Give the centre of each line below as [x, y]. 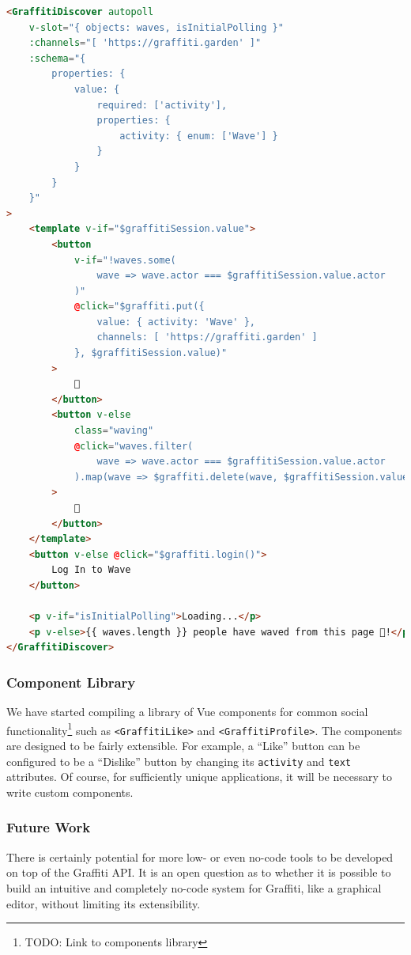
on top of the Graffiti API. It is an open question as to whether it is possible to [199, 872]
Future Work [49, 827]
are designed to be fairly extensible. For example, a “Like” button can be [183, 746]
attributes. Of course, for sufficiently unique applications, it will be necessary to [199, 777]
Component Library [71, 682]
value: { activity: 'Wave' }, [176, 322]
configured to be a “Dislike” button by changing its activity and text [179, 761]
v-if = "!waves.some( [125, 260]
